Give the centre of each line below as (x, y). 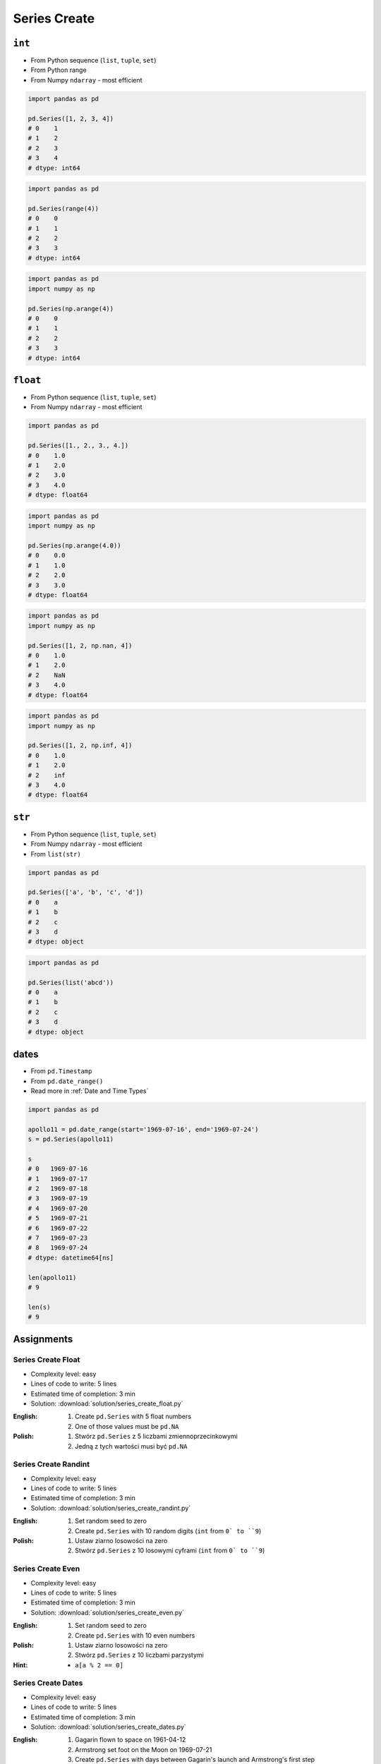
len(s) (39, 1307)
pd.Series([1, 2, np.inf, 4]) (80, 745)
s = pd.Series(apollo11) (71, 1139)
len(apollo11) (52, 1277)
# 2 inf (47, 775)
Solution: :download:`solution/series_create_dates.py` (108, 1727)
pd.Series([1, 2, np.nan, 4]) (80, 645)
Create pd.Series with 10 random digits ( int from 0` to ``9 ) (168, 1530)
